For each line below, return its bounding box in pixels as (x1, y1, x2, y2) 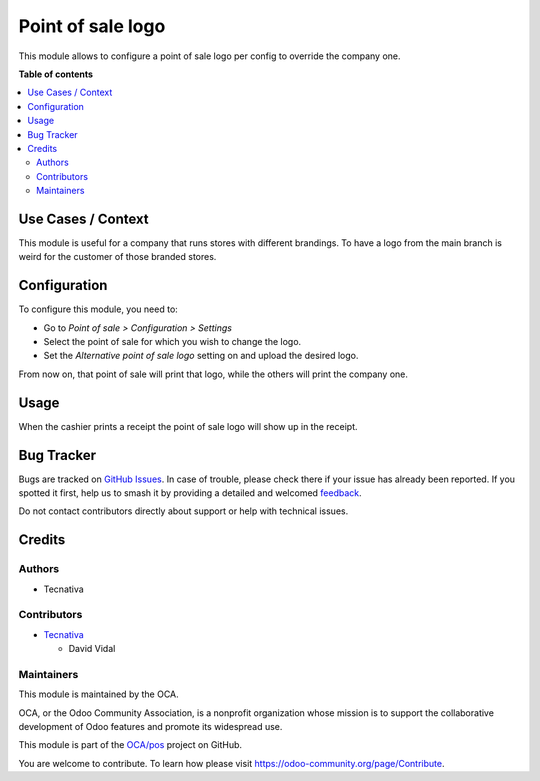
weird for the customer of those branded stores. (18, 251, 217, 263)
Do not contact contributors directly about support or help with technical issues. (18, 505, 349, 517)
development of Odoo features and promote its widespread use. (18, 721, 283, 733)
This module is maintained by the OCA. (18, 688, 179, 700)
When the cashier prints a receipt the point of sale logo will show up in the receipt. (18, 420, 358, 432)
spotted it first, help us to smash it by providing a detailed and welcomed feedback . (18, 487, 362, 499)
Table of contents (18, 68, 94, 80)
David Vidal (68, 643, 116, 655)
